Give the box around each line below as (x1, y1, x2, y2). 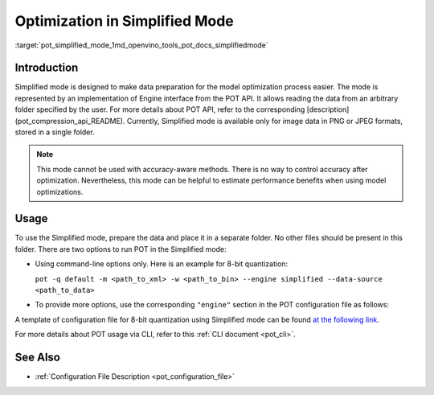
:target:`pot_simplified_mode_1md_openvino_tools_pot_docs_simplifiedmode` (14, 40, 268, 50)
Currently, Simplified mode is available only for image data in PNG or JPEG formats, (126, 116, 403, 125)
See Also (14, 351, 60, 364)
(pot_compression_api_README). (14, 116, 125, 125)
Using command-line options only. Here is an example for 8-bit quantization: (35, 259, 289, 269)
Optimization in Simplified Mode (14, 12, 235, 30)
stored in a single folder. (14, 127, 96, 137)
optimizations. (36, 187, 84, 196)
